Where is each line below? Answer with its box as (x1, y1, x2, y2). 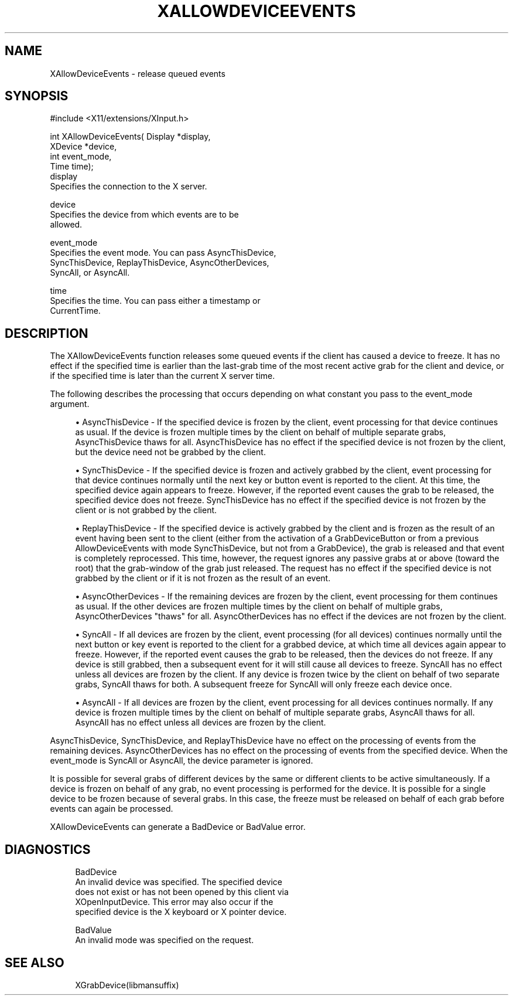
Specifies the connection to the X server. (50, 181, 207, 192)
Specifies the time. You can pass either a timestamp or (50, 296, 261, 306)
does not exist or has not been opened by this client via (75, 887, 289, 897)
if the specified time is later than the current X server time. (50, 371, 275, 381)
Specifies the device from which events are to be (50, 209, 239, 220)
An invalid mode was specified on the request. (75, 935, 254, 945)
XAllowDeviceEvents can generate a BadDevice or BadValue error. (50, 822, 306, 832)
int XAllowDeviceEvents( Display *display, (50, 131, 211, 142)
